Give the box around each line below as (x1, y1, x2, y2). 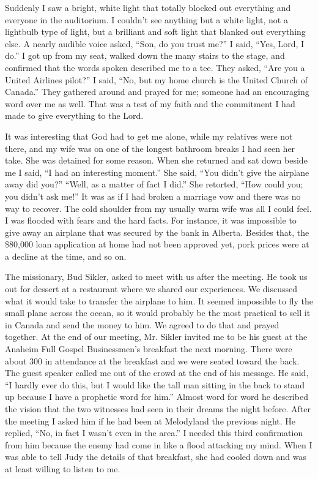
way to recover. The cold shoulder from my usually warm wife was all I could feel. (5, 202, 312, 214)
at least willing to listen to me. (5, 462, 120, 475)
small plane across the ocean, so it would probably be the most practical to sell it (5, 306, 311, 319)
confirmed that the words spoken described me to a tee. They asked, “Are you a (5, 61, 305, 74)
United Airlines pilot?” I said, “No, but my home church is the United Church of (5, 73, 308, 86)
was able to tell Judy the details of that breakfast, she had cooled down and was (5, 450, 306, 463)
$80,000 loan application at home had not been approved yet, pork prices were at (5, 238, 309, 251)
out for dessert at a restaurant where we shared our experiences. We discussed (5, 282, 298, 295)
